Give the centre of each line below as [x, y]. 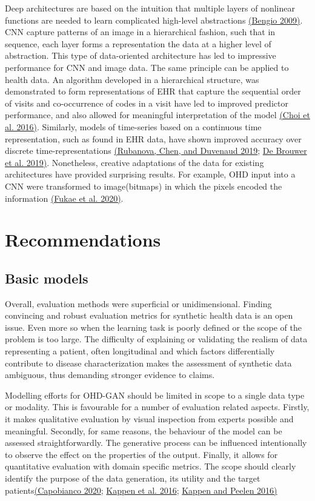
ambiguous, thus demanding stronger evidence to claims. [110, 375]
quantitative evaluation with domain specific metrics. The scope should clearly [151, 466]
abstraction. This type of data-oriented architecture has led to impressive [141, 55]
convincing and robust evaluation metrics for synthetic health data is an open [149, 315]
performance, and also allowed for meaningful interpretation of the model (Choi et [157, 115]
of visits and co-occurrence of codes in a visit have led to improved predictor [147, 103]
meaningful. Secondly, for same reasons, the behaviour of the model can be [144, 430]
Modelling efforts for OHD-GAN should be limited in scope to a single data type [155, 395]
